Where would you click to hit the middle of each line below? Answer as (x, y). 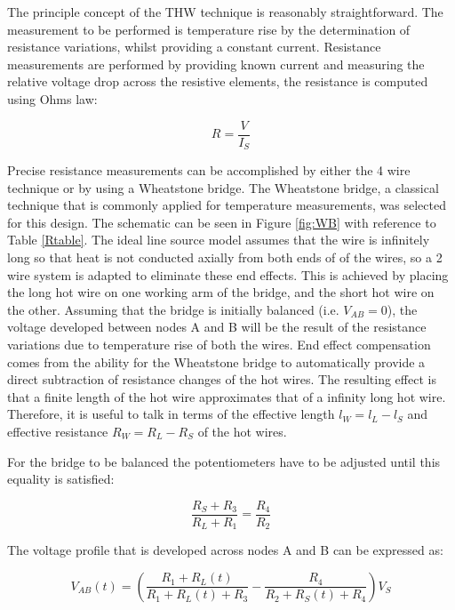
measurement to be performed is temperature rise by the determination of (209, 29)
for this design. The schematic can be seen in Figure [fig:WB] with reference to (222, 222)
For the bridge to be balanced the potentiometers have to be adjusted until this (224, 461)
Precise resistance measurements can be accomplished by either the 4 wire (209, 170)
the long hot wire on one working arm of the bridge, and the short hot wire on (221, 292)
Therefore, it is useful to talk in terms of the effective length (171, 414)
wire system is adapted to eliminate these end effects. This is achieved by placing (228, 274)
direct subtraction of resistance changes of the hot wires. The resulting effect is (222, 379)
